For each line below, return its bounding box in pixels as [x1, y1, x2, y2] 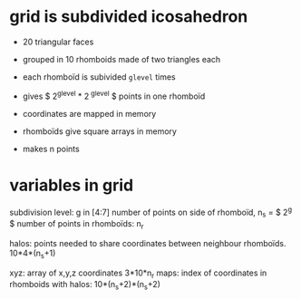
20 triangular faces [22, 36, 94, 47]
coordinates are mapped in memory [22, 108, 157, 119]
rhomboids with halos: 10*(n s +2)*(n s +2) [9, 279, 161, 292]
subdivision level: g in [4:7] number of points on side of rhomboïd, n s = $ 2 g [9, 205, 293, 219]
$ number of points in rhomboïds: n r [9, 217, 144, 231]
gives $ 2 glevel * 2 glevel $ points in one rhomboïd [22, 89, 206, 101]
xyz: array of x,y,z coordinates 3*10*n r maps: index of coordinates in [9, 267, 267, 280]
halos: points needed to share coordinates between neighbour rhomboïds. [9, 237, 286, 248]
